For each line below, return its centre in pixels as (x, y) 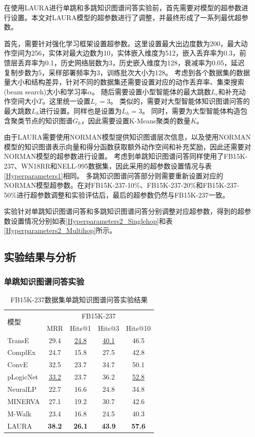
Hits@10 (139, 328)
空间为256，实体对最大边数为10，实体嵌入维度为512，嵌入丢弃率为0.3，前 (128, 53)
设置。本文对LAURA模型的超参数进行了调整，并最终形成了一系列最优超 (126, 17)
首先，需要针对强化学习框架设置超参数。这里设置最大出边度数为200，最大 (122, 43)
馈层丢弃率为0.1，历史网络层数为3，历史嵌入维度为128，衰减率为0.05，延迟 (124, 62)
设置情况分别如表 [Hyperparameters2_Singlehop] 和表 (92, 220)
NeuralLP (22, 389)
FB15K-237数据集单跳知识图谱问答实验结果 (79, 300)
